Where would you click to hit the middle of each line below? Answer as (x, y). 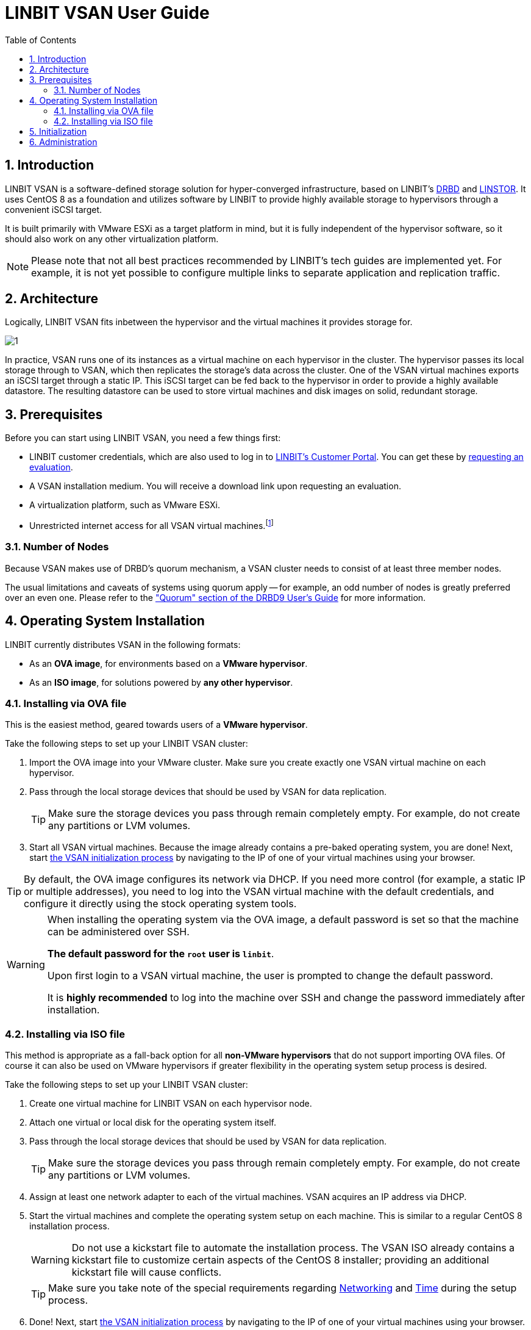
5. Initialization (58, 131)
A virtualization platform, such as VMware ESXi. (125, 505)
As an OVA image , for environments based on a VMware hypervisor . (169, 663)
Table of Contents (41, 40)
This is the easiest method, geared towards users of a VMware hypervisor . (156, 725)
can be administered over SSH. (118, 932)
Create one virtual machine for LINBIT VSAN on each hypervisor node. (171, 1104)
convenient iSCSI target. (54, 209)
